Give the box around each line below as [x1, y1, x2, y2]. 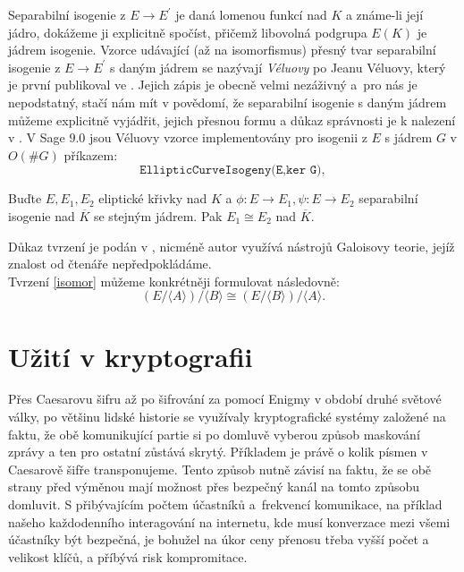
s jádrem [384, 128, 433, 147]
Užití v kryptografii [8, 337, 253, 374]
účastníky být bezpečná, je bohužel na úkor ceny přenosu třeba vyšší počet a [8, 530, 429, 549]
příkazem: [63, 145, 118, 164]
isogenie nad [8, 206, 75, 225]
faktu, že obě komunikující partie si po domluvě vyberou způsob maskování [8, 424, 420, 443]
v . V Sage [8, 128, 65, 147]
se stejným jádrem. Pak [93, 206, 223, 225]
